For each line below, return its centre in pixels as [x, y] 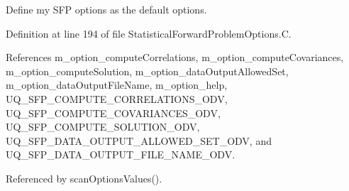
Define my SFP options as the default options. [106, 9]
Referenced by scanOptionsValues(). [84, 178]
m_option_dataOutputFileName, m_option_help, [117, 85]
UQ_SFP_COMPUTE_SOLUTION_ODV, [103, 127]
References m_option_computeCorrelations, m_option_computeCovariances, [175, 57]
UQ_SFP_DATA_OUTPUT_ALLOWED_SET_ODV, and [139, 140]
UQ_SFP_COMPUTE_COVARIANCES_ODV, [113, 113]
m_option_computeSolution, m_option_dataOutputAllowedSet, [147, 71]
